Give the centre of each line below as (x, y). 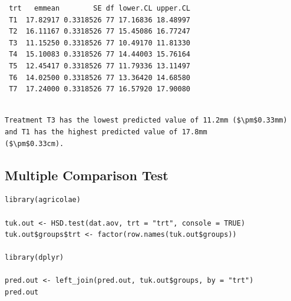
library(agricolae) (43, 200)
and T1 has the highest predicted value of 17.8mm (106, 132)
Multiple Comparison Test (87, 175)
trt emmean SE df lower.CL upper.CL (100, 8)
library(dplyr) (34, 258)
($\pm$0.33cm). (34, 143)
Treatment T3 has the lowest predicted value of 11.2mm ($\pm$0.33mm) (146, 120)
